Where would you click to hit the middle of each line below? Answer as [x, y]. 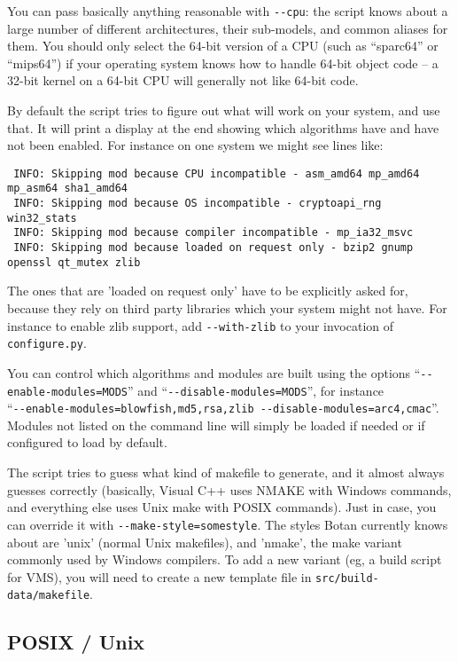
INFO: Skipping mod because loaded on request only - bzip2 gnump [213, 248]
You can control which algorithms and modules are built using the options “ [214, 372]
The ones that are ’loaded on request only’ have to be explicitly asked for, [208, 291]
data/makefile [49, 596]
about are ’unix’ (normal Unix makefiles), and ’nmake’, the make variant [205, 542]
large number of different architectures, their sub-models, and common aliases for [228, 28]
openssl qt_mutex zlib [74, 262]
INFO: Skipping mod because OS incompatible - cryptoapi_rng [198, 204]
